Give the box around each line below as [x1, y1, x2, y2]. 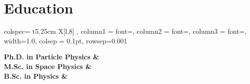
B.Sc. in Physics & [4, 70, 68, 81]
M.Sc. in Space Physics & [4, 61, 92, 71]
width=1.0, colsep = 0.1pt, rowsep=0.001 [4, 35, 127, 45]
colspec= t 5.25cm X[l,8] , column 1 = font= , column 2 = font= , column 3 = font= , [4, 26, 247, 36]
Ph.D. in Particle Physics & [4, 52, 99, 62]
